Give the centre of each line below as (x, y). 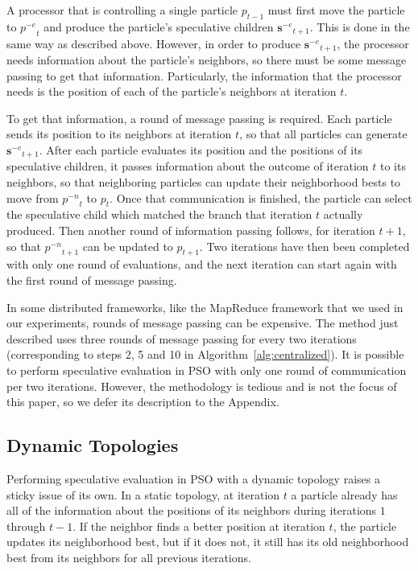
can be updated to (128, 246)
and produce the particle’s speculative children (159, 26)
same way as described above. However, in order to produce (154, 43)
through (26, 526)
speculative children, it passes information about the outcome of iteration (188, 166)
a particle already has (344, 494)
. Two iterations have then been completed (304, 246)
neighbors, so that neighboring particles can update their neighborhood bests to (204, 182)
